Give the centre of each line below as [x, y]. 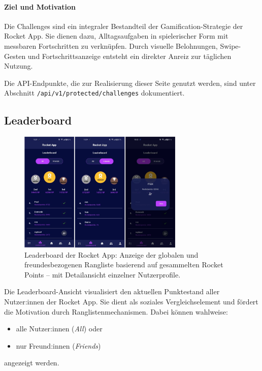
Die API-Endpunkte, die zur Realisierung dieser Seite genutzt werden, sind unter [130, 83]
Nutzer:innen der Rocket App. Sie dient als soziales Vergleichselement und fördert [131, 301]
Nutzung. [19, 66]
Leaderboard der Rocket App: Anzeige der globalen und [111, 254]
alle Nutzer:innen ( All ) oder [59, 329]
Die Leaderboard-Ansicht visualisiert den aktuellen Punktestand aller [112, 291]
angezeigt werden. [32, 363]
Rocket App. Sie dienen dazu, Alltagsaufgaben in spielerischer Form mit [116, 36]
